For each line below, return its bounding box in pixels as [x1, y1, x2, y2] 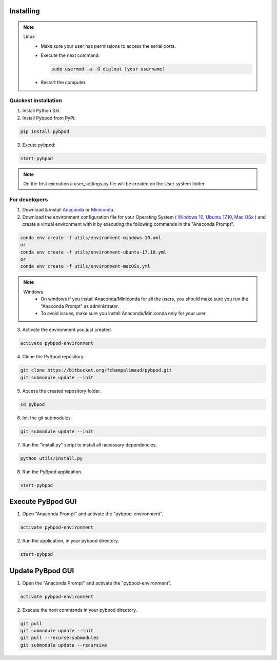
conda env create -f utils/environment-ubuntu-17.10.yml [20, 249, 167, 255]
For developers [9, 196, 48, 203]
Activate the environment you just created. [22, 326, 112, 333]
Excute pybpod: [22, 142, 56, 148]
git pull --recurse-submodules [20, 635, 100, 641]
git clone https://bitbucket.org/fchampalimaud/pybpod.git [20, 367, 172, 373]
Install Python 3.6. [22, 108, 61, 114]
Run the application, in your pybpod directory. [22, 538, 119, 544]
